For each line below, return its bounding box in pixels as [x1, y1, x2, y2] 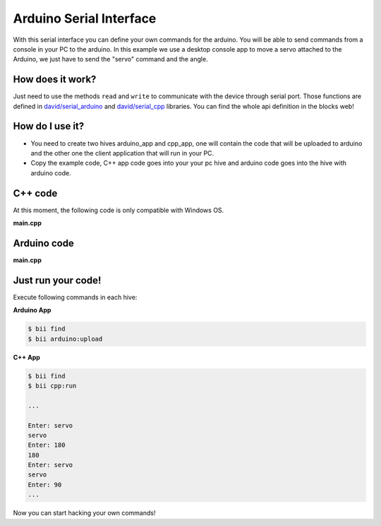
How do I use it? [13, 120, 85, 132]
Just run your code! [13, 274, 102, 286]
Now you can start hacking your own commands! [13, 509, 156, 518]
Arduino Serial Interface [13, 11, 157, 26]
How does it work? [13, 74, 97, 86]
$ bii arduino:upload [28, 334, 103, 343]
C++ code [13, 187, 58, 199]
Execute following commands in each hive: [13, 293, 138, 301]
